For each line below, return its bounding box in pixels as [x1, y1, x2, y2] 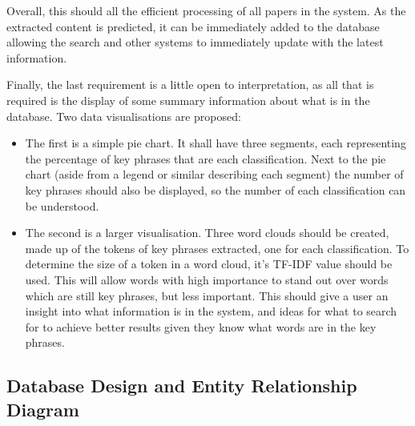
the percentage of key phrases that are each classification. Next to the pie [25, 150, 386, 167]
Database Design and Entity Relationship [6, 373, 357, 398]
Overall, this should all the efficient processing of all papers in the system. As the [6, 2, 406, 18]
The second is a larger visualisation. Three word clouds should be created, [25, 224, 389, 241]
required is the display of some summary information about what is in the [6, 91, 370, 108]
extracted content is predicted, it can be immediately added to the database [6, 18, 380, 34]
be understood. [25, 197, 99, 214]
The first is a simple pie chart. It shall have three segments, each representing [25, 135, 406, 151]
